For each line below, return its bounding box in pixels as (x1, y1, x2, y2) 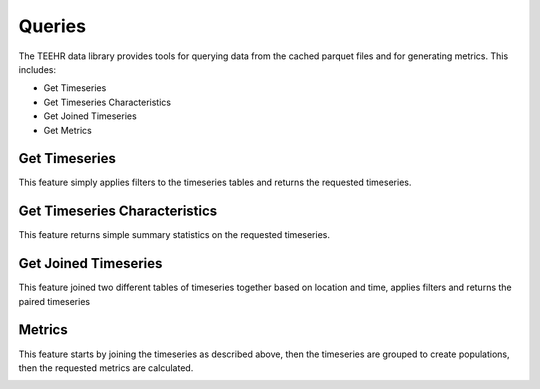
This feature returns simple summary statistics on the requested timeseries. (18, 229, 330, 241)
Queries (18, 15, 87, 37)
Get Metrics (43, 124, 92, 136)
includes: (18, 63, 57, 75)
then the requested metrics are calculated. (18, 361, 194, 374)
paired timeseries (18, 295, 90, 307)
